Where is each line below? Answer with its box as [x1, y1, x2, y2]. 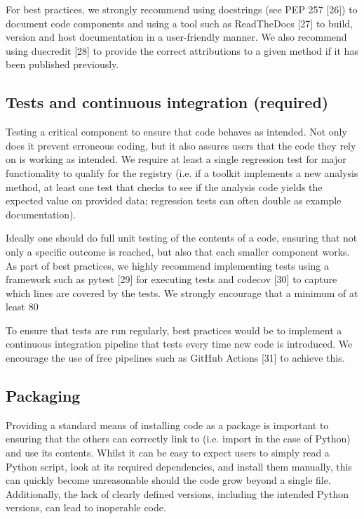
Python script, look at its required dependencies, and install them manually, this [6, 459, 352, 473]
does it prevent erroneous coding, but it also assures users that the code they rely [6, 138, 356, 152]
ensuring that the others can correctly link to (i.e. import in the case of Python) [6, 431, 351, 446]
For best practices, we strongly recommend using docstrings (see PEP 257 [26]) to [6, 2, 358, 16]
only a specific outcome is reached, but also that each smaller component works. [6, 244, 350, 258]
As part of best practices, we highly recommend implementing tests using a [6, 258, 329, 272]
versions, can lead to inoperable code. [6, 500, 166, 515]
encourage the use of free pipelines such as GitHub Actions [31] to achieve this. [6, 350, 345, 365]
